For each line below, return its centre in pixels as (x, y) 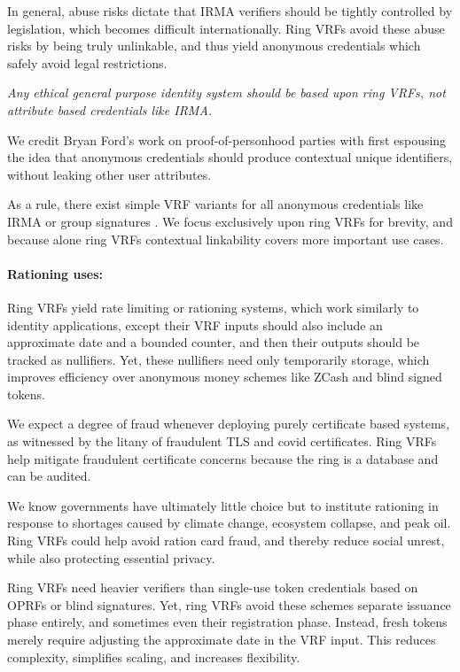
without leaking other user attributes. (109, 174)
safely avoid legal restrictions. (87, 62)
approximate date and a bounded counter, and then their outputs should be (214, 342)
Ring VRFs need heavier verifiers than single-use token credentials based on (213, 587)
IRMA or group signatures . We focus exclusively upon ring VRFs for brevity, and (230, 221)
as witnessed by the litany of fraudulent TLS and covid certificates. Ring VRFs (222, 441)
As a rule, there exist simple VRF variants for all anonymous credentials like (215, 204)
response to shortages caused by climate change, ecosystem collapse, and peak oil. (229, 523)
